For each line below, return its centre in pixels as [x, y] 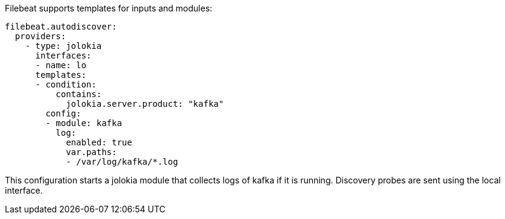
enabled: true [99, 142]
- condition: [66, 84]
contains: [79, 94]
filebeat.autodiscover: [61, 27]
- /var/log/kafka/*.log [122, 162]
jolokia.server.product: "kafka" [145, 104]
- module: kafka [84, 123]
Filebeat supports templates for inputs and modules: [109, 8]
